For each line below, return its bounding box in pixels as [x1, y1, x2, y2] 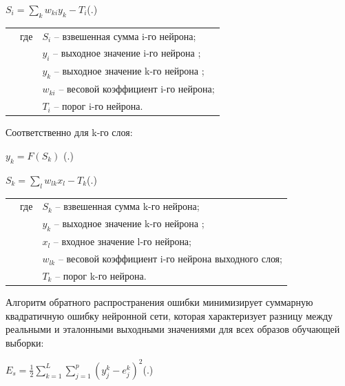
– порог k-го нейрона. [55, 268, 147, 282]
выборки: [6, 335, 44, 349]
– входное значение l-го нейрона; [53, 234, 191, 249]
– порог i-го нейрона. [54, 99, 143, 113]
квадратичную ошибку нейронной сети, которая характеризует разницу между [6, 308, 333, 322]
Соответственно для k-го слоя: [6, 125, 133, 139]
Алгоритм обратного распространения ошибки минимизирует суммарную [6, 295, 313, 309]
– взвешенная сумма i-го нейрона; [54, 28, 196, 43]
